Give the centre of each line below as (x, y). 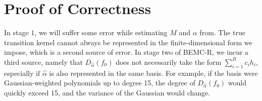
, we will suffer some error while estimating (101, 32)
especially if (22, 73)
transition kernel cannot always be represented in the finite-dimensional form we (128, 42)
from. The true (223, 32)
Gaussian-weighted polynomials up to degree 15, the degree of (100, 83)
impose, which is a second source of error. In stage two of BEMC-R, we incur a (126, 52)
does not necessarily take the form (169, 62)
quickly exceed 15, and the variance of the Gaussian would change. (107, 92)
